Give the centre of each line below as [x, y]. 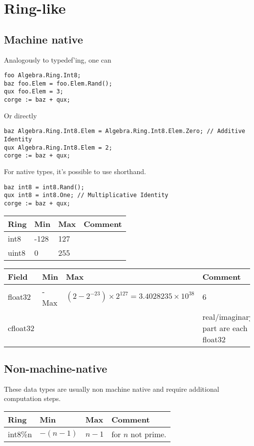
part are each [225, 328]
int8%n [20, 434]
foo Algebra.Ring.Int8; [42, 76]
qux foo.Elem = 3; [34, 92]
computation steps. [32, 398]
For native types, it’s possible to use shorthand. [75, 171]
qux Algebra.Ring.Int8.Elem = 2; [58, 147]
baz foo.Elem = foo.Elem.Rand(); [58, 83]
